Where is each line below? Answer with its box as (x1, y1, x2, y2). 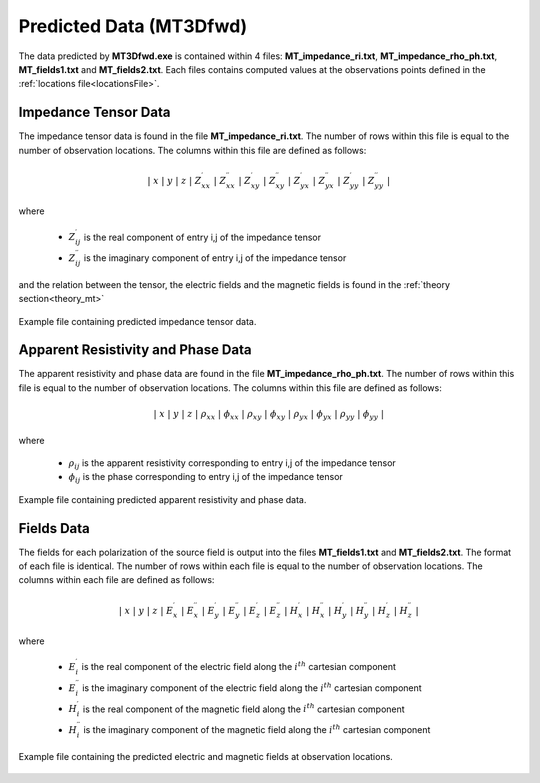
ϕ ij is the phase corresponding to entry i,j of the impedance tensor (68, 471, 344, 485)
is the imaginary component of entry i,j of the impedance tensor (83, 251, 347, 264)
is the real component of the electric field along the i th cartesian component (81, 660, 397, 673)
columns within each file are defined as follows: (18, 574, 215, 586)
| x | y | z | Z (147, 175, 202, 186)
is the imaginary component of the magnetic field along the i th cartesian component (83, 723, 431, 735)
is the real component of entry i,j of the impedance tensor (83, 231, 322, 243)
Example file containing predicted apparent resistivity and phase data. (18, 493, 307, 505)
